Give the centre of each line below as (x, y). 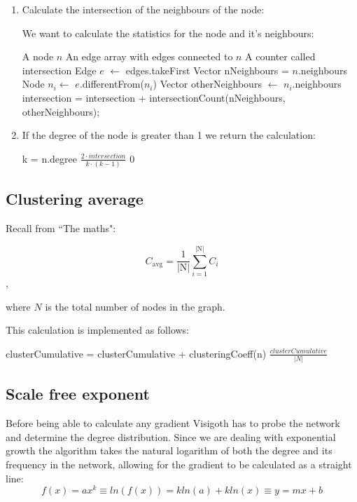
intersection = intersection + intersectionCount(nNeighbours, (154, 97)
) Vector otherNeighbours (207, 84)
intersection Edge (59, 70)
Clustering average (75, 199)
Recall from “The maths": (61, 228)
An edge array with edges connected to (149, 56)
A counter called (280, 56)
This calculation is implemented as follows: (98, 330)
